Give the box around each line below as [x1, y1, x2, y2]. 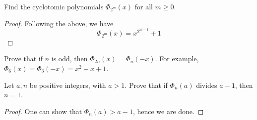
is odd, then [51, 53, 88, 64]
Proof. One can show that [4, 106, 82, 116]
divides [196, 80, 217, 90]
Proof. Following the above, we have [4, 18, 114, 28]
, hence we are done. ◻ [132, 106, 204, 116]
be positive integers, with [29, 80, 106, 90]
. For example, [155, 53, 199, 64]
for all [134, 1, 153, 11]
